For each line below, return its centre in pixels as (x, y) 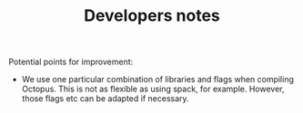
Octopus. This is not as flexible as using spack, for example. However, (153, 89)
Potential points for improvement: (71, 62)
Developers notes (152, 16)
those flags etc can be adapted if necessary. (105, 99)
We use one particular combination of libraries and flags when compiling (158, 80)
